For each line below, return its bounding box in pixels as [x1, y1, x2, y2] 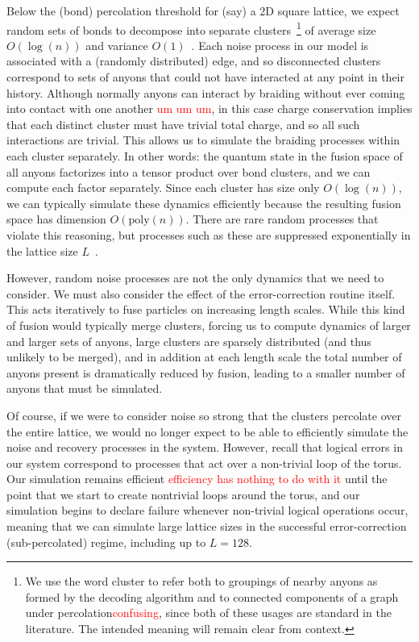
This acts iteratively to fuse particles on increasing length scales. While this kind [6, 301, 405, 318]
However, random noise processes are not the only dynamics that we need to [6, 269, 384, 286]
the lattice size [6, 242, 78, 259]
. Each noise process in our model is [191, 36, 369, 53]
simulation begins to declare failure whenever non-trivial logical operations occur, [6, 502, 409, 519]
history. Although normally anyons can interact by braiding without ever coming [6, 84, 405, 101]
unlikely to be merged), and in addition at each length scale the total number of [6, 348, 402, 365]
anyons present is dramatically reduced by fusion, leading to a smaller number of [6, 364, 405, 381]
